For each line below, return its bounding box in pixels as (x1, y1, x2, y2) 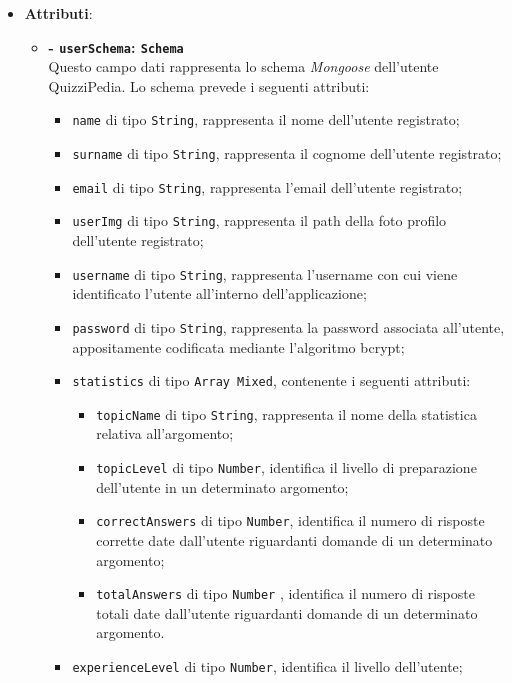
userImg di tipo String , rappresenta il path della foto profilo (72, 210, 447, 231)
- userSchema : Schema (48, 36, 184, 57)
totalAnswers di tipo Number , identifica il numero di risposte (96, 583, 475, 604)
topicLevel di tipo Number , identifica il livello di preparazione (96, 457, 477, 478)
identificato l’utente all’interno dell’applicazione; (72, 283, 367, 304)
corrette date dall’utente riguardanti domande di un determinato (96, 529, 493, 550)
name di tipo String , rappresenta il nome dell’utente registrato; (72, 109, 460, 130)
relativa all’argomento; (96, 423, 234, 444)
